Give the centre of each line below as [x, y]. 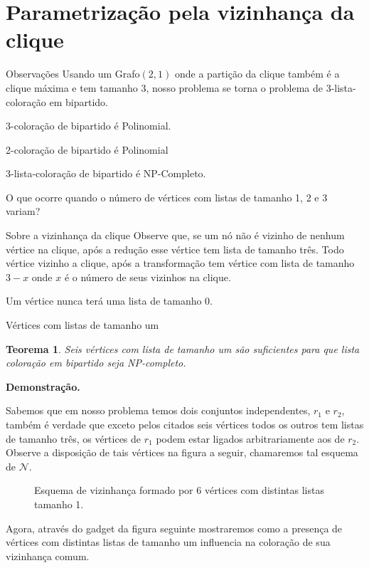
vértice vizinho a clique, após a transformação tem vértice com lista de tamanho [180, 263]
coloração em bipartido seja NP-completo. [96, 363]
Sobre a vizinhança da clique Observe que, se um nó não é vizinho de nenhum [175, 235]
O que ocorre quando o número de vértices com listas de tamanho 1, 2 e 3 [167, 197]
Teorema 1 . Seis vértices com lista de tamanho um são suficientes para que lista [183, 348]
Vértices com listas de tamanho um [82, 325]
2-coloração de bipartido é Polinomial [87, 149]
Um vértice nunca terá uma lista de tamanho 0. [109, 301]
